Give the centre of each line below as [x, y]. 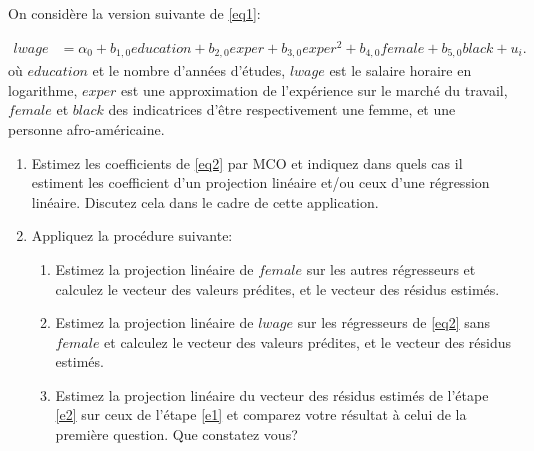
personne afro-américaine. [86, 128]
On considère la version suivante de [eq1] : [134, 13]
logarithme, [43, 89]
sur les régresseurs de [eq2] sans [394, 322]
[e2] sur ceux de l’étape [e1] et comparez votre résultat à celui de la [261, 414]
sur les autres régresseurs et [391, 268]
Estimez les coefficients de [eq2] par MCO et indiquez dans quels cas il [247, 162]
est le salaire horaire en [400, 70]
